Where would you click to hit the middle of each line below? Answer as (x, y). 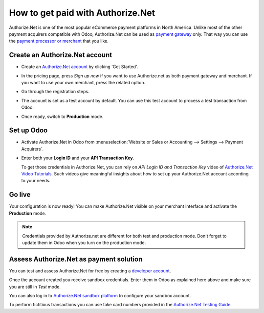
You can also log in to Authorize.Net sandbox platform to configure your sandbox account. (100, 295)
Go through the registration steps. (55, 92)
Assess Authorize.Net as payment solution (76, 259)
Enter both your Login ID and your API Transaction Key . (78, 158)
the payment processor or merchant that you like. (59, 41)
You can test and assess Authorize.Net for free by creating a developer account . (90, 271)
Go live (20, 195)
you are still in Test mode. (35, 287)
